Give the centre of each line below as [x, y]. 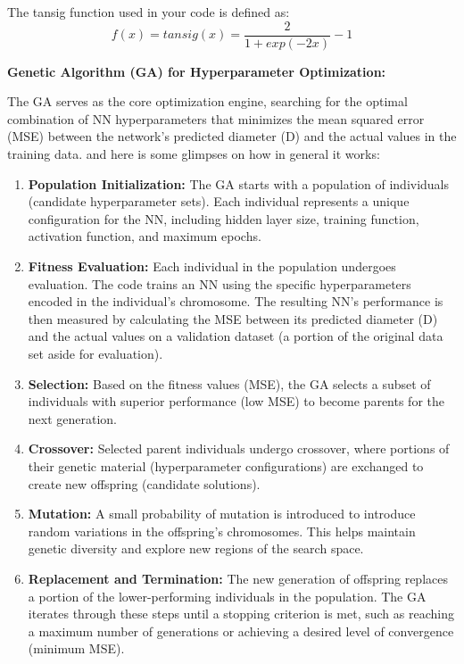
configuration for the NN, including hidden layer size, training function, [224, 218]
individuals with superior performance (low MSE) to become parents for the [236, 401]
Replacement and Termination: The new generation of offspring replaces [238, 578]
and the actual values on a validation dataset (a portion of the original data [236, 336]
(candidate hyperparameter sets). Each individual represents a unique [219, 201]
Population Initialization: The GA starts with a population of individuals [239, 183]
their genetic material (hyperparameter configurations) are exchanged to [226, 465]
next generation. [73, 418]
